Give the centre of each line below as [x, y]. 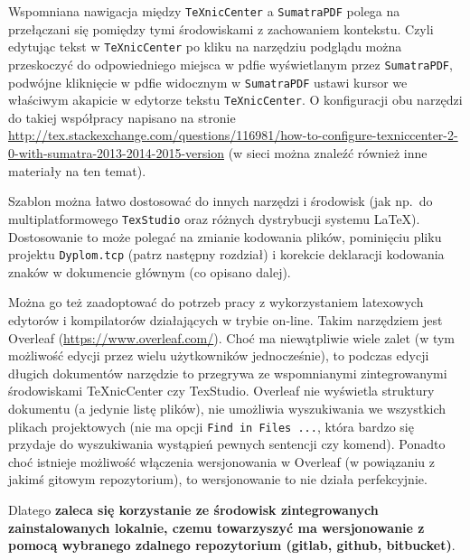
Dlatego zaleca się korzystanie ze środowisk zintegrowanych [193, 509]
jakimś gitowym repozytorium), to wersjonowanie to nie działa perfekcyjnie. [218, 479]
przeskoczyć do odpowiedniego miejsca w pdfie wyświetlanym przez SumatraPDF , [230, 64]
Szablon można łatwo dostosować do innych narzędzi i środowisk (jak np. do [221, 201]
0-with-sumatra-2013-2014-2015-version [116, 153]
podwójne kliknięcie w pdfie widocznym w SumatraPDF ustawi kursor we [208, 82]
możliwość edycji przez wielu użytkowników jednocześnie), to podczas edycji [219, 355]
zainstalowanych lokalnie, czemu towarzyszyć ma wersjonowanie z [216, 527]
